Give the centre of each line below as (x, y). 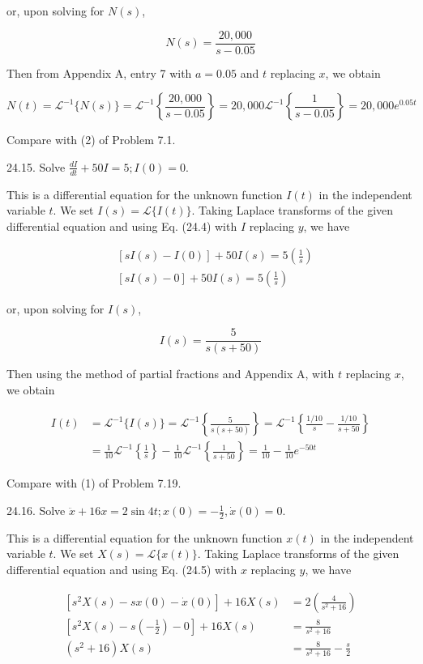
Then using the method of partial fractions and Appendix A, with (171, 374)
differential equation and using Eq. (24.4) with (122, 226)
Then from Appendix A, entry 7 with (99, 72)
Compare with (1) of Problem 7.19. (94, 483)
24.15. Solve (36, 166)
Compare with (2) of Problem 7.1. (91, 140)
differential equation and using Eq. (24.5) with (122, 570)
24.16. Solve (36, 511)
